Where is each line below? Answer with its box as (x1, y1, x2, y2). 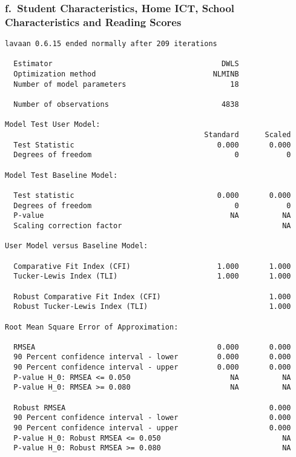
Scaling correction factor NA (13, 221, 291, 230)
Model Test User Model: (5, 120, 100, 129)
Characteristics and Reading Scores (5, 14, 182, 29)
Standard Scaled (204, 130, 291, 140)
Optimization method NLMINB (13, 70, 239, 79)
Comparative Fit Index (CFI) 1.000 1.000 (13, 262, 291, 271)
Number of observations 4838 (13, 100, 239, 109)
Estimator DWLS (13, 59, 239, 69)
